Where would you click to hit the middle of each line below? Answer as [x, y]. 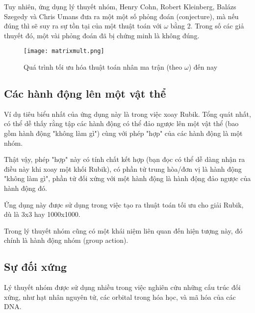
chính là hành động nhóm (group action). [66, 240]
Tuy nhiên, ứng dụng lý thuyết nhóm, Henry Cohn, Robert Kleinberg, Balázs [120, 6]
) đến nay [203, 67]
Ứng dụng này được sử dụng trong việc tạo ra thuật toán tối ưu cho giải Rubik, [124, 204]
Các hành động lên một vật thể [85, 93]
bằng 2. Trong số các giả [207, 26]
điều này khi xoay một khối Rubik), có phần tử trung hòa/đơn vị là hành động [123, 169]
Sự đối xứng [36, 267]
